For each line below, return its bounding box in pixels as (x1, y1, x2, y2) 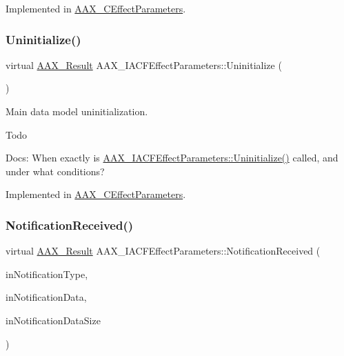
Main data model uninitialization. (6, 104, 148, 118)
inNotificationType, (6, 266, 88, 281)
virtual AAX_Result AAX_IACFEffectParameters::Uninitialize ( (6, 57, 282, 72)
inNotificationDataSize (6, 313, 101, 327)
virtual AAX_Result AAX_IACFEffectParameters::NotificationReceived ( (6, 244, 321, 258)
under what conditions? (6, 164, 105, 178)
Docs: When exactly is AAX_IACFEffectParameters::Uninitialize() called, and (6, 150, 338, 165)
